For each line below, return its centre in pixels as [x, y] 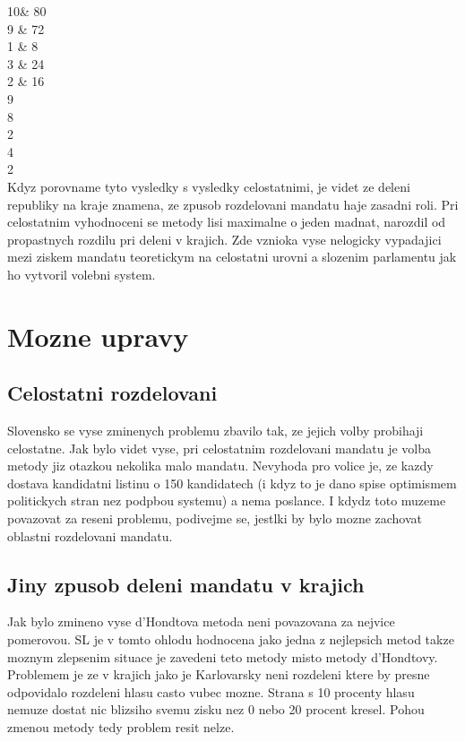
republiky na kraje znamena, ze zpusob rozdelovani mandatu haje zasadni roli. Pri [233, 204]
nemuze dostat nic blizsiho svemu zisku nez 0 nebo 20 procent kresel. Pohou [216, 709]
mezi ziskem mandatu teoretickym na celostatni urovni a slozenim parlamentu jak [232, 257]
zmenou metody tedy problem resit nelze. [121, 727]
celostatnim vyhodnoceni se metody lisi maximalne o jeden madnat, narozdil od [227, 222]
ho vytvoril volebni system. [82, 274]
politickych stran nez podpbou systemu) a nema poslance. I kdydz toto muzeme [227, 500]
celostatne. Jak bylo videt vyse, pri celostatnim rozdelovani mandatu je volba [220, 448]
